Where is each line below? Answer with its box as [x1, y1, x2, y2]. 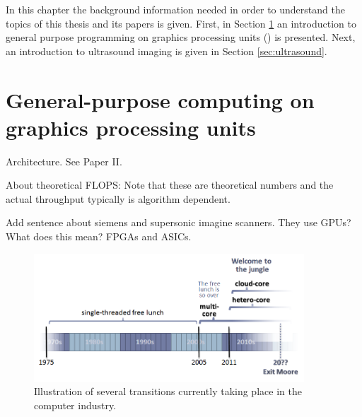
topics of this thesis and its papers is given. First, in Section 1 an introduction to [6, 16, 357, 30]
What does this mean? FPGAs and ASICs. [6, 229, 192, 244]
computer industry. [34, 397, 117, 412]
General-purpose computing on [6, 85, 315, 114]
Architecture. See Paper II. [6, 153, 122, 168]
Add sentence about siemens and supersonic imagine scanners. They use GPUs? [6, 215, 351, 230]
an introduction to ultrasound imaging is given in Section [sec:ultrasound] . [6, 43, 327, 58]
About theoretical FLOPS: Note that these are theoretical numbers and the [6, 177, 334, 192]
